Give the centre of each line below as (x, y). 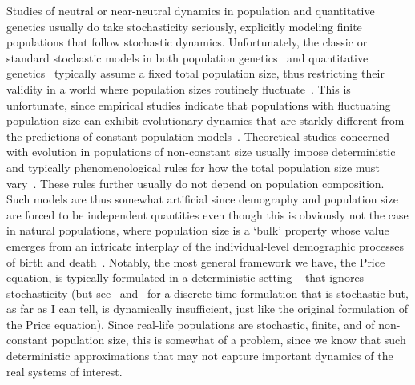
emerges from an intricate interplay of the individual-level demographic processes (205, 245)
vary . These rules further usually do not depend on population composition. (195, 183)
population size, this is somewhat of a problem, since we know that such (229, 340)
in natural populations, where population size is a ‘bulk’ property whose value (198, 230)
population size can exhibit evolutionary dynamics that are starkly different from (205, 120)
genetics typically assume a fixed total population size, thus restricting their (195, 73)
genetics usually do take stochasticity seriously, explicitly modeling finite (184, 26)
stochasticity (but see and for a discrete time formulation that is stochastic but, (207, 293)
